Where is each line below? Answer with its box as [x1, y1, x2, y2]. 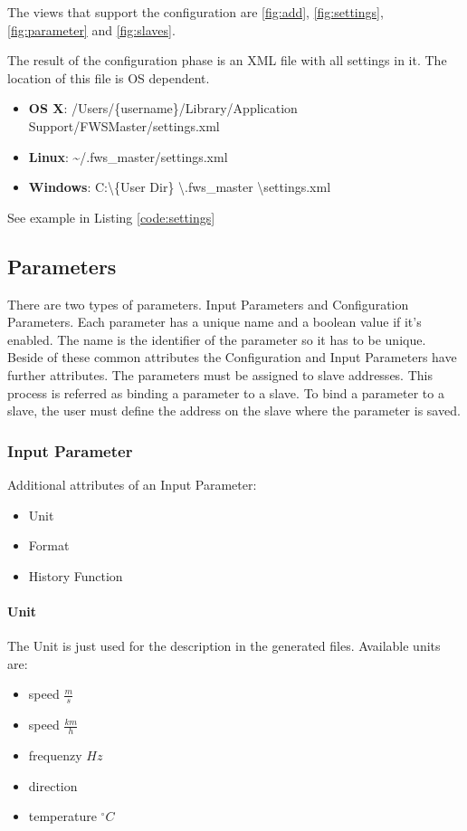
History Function [28, 566, 123, 585]
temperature [28, 807, 97, 826]
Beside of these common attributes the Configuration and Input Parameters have [7, 348, 457, 367]
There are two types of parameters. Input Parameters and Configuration [7, 294, 409, 313]
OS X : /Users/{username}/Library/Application [28, 99, 298, 118]
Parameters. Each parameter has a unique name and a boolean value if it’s [7, 312, 422, 331]
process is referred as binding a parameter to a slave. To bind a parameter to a [7, 383, 444, 402]
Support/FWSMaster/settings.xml [28, 116, 220, 135]
